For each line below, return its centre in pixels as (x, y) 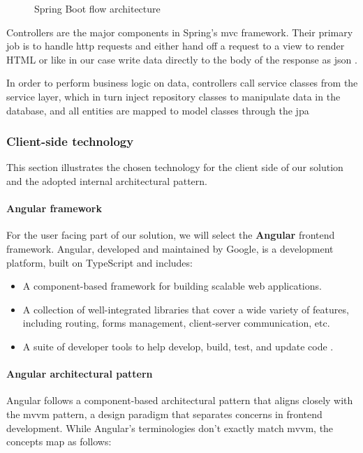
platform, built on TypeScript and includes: (99, 262)
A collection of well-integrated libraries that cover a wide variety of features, (186, 309)
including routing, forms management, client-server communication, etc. (176, 323)
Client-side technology (70, 141)
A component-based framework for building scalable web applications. (172, 286)
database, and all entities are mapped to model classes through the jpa (158, 110)
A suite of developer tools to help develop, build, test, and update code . (178, 346)
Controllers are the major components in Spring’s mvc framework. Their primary (180, 32)
